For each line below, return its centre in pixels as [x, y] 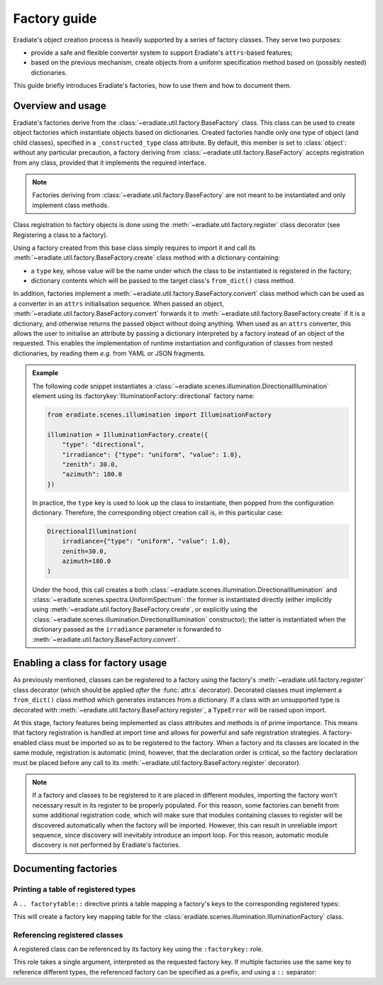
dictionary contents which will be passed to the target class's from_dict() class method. [163, 281]
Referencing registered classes [68, 935]
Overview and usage [60, 105]
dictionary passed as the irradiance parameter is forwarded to [127, 629]
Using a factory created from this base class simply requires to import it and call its [134, 248]
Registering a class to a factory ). [61, 235]
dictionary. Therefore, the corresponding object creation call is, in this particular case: [158, 513]
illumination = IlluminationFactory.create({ [128, 434]
